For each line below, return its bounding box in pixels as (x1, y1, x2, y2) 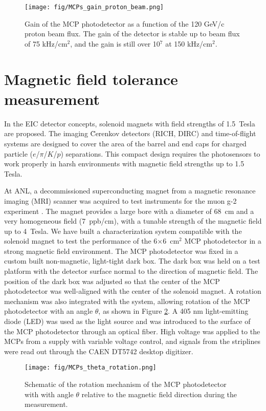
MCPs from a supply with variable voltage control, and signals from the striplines (4, 336, 260, 347)
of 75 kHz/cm (25, 38, 68, 49)
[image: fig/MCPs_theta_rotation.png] (25, 364, 157, 372)
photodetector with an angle (4, 306, 93, 316)
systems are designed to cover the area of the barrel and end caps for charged (4, 138, 247, 148)
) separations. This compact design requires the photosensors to (60, 148, 260, 159)
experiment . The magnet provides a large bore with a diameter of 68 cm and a (4, 205, 254, 216)
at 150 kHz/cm (165, 38, 212, 49)
